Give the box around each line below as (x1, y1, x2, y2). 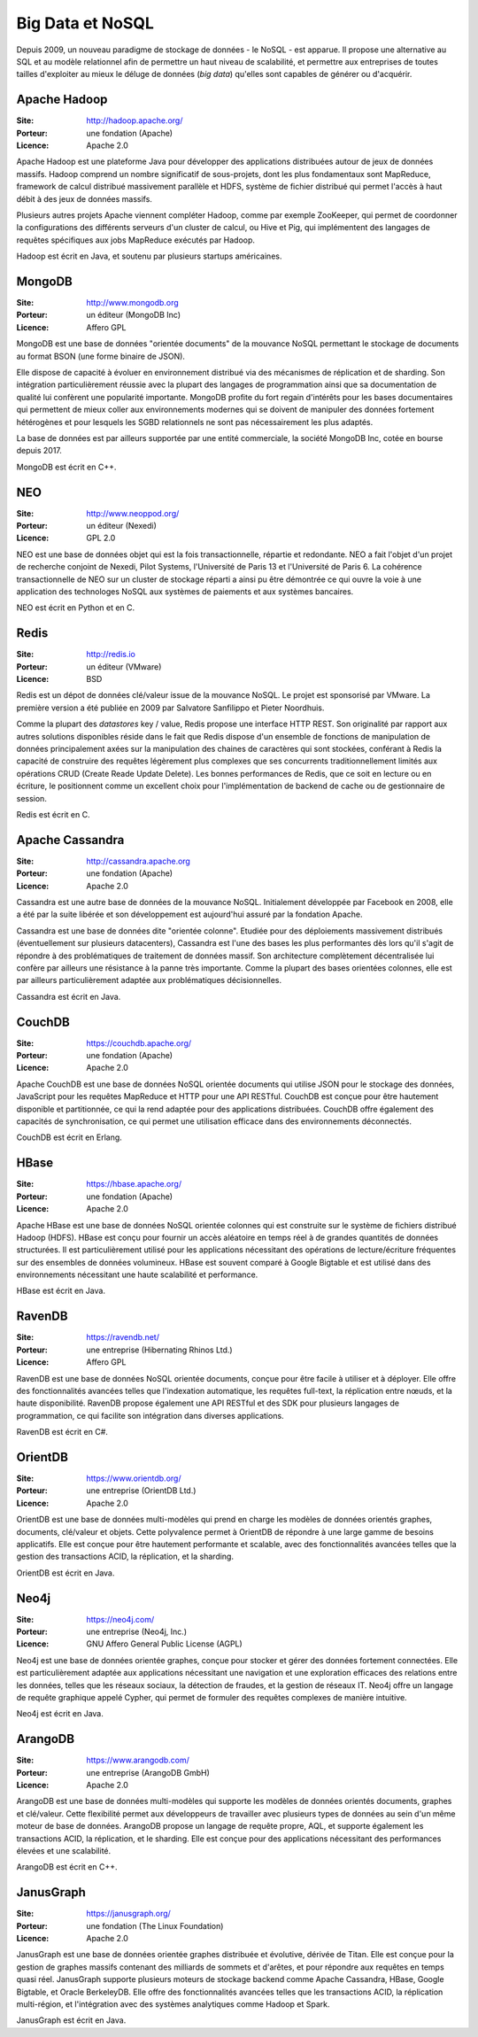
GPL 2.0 (86, 532, 116, 544)
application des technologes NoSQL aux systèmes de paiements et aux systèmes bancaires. (16, 585, 354, 597)
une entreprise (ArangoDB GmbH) (86, 1767, 210, 1778)
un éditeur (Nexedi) (86, 521, 157, 531)
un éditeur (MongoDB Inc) (86, 310, 181, 321)
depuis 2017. (16, 445, 62, 456)
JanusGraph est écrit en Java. (16, 2015, 127, 2025)
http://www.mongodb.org (86, 298, 179, 308)
